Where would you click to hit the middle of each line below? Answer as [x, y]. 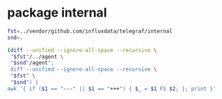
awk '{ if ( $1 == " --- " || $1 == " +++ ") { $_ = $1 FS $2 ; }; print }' [112, 89]
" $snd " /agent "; [32, 63]
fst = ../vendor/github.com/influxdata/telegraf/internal [90, 31]
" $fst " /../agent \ [37, 57]
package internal [57, 13]
